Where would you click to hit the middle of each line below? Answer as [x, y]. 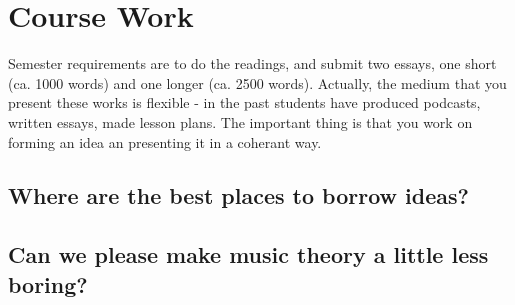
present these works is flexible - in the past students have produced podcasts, [244, 102]
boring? [48, 283]
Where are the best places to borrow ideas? [238, 195]
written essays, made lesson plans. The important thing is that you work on [240, 121]
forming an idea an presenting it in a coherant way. [165, 141]
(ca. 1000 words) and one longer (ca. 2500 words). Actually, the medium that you [257, 82]
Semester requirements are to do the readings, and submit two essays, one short [252, 63]
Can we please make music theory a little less [248, 254]
